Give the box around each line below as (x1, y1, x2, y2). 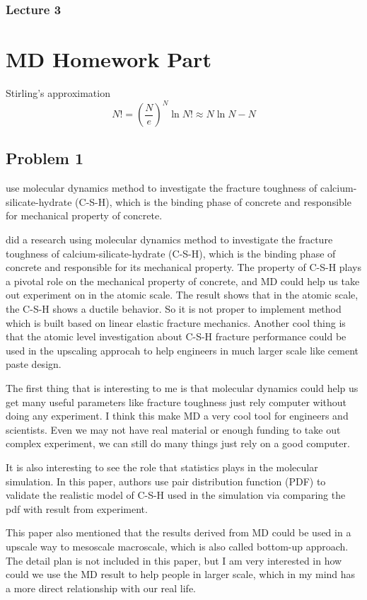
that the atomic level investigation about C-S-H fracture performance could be (6, 329, 346, 344)
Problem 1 (6, 147, 83, 169)
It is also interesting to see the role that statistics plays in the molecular (6, 459, 318, 474)
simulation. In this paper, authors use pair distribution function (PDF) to (6, 473, 326, 488)
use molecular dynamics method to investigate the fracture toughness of (6, 180, 318, 195)
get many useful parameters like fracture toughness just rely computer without (6, 394, 347, 409)
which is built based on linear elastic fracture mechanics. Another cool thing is (6, 315, 346, 330)
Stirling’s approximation (6, 85, 110, 100)
